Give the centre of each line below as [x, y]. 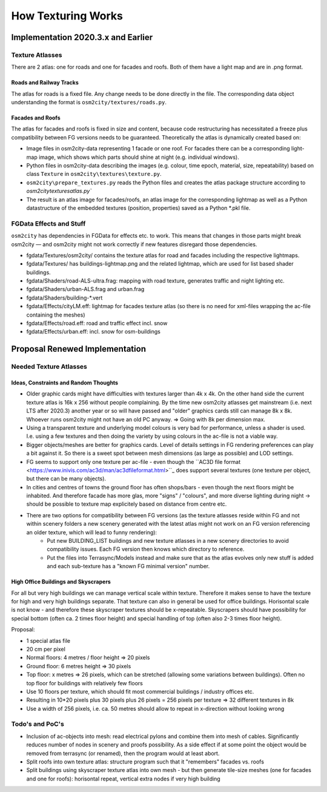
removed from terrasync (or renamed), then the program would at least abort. [123, 753]
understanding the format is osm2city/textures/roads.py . [89, 102]
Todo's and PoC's [38, 724]
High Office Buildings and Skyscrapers [61, 582]
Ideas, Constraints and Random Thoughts [64, 383]
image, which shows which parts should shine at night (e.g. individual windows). [139, 157]
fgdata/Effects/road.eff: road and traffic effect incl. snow [97, 323]
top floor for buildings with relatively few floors [85, 683]
